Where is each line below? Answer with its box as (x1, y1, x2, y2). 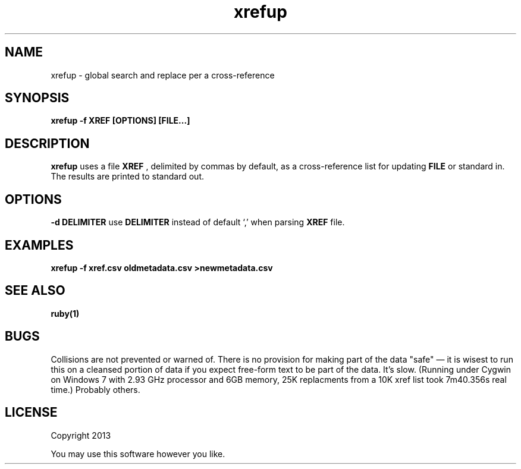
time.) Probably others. (51, 384, 140, 395)
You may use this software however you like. (51, 448, 225, 459)
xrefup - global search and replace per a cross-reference (51, 70, 275, 80)
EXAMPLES (5, 237, 74, 253)
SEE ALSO (5, 283, 65, 298)
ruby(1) (51, 308, 80, 319)
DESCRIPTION (5, 136, 90, 151)
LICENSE (5, 405, 58, 420)
